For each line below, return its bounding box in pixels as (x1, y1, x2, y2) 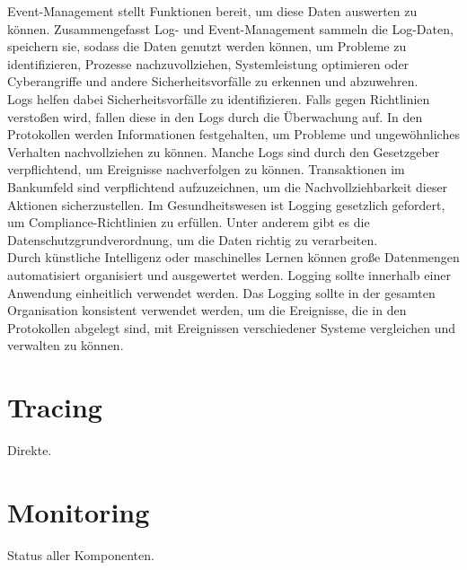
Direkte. (7, 441, 52, 459)
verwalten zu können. (7, 336, 124, 355)
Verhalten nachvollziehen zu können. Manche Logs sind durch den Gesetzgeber (7, 142, 440, 161)
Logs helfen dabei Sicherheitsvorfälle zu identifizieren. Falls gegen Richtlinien (7, 89, 430, 108)
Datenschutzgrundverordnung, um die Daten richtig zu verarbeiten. (7, 230, 378, 249)
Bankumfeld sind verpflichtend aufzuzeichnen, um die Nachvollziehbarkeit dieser (7, 177, 448, 196)
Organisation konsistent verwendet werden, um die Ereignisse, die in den (7, 301, 407, 320)
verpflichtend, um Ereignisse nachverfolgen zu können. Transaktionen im (7, 160, 405, 179)
